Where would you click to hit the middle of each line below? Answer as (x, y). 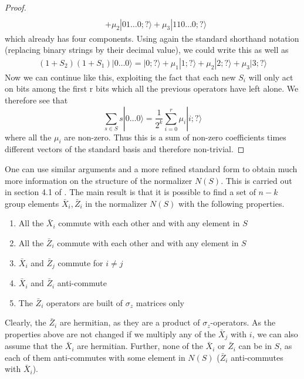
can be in (255, 346)
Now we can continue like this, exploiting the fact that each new (120, 77)
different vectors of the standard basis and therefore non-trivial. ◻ (125, 149)
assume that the (34, 346)
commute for (80, 262)
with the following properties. (232, 203)
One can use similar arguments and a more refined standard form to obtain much (151, 169)
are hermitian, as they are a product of (130, 322)
